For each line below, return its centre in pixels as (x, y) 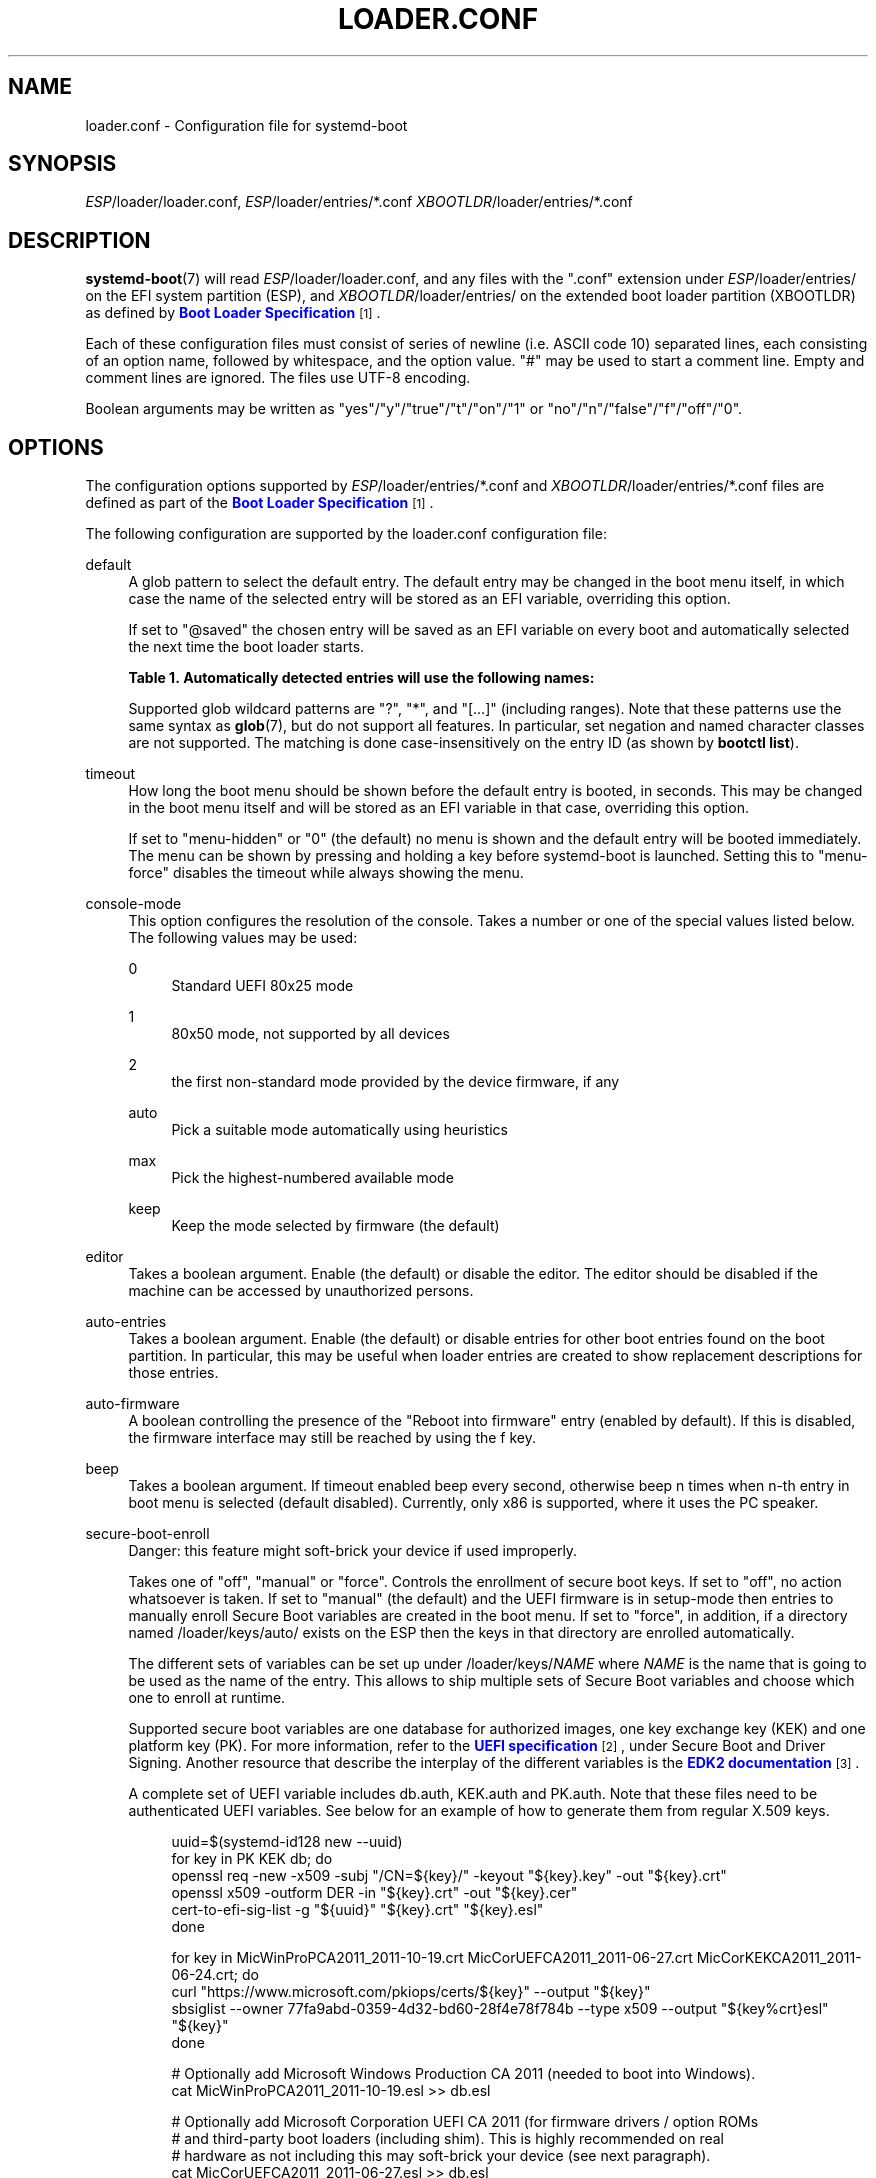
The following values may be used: (243, 938)
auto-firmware (132, 1404)
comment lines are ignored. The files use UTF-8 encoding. (278, 378)
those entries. (173, 1373)
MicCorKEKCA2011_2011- (779, 1958)
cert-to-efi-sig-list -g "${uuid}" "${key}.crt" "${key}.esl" (357, 1910)
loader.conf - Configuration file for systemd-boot (246, 125)
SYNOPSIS (62, 164)
